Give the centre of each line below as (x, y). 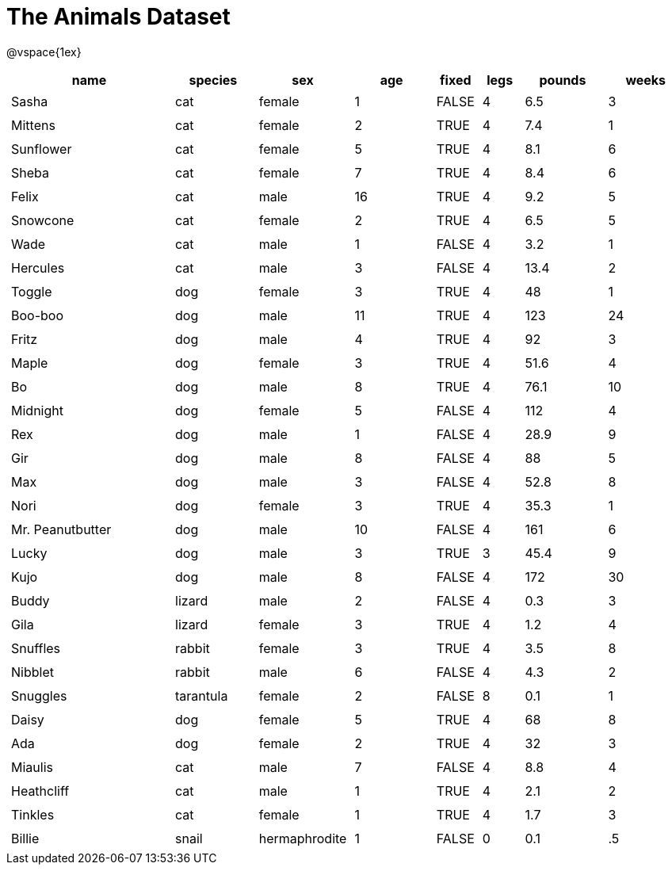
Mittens (33, 125)
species (213, 80)
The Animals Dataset (118, 17)
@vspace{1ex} (44, 52)
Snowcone (43, 220)
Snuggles (39, 695)
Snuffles (36, 648)
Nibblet (32, 672)
